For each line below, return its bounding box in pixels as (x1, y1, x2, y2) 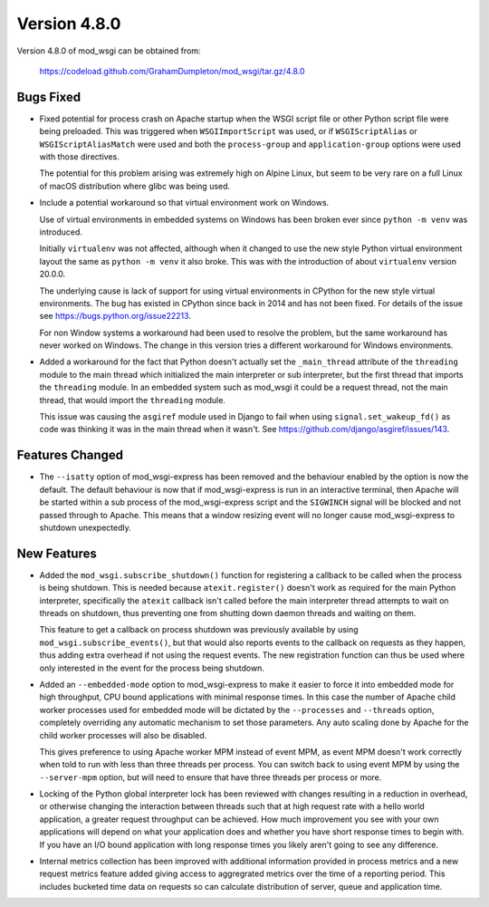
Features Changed (16, 448, 124, 463)
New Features (16, 545, 97, 561)
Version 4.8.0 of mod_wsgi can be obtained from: (16, 45, 201, 56)
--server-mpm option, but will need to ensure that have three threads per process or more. (39, 771, 382, 783)
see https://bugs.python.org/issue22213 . (39, 311, 192, 322)
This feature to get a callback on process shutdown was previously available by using (39, 624, 359, 635)
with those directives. (39, 151, 120, 162)
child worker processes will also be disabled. (39, 729, 207, 740)
